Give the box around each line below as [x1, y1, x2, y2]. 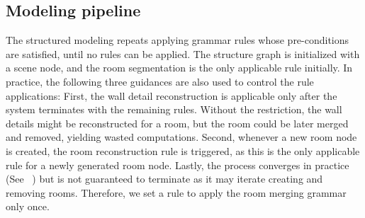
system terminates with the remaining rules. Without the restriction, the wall [6, 102, 342, 117]
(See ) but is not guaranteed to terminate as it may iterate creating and [6, 171, 323, 186]
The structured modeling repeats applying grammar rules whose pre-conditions [6, 33, 349, 47]
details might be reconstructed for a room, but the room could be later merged [6, 115, 349, 130]
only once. [6, 199, 50, 214]
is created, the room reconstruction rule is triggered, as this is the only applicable [6, 143, 360, 158]
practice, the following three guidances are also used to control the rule [6, 74, 314, 88]
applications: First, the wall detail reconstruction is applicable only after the [6, 88, 337, 103]
